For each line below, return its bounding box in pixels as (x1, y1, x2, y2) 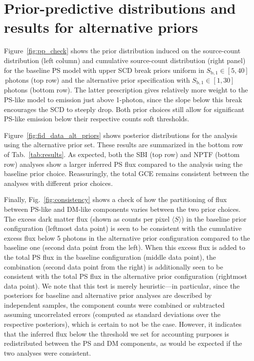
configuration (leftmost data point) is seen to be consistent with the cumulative (4, 223, 242, 233)
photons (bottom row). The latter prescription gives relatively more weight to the (4, 85, 248, 95)
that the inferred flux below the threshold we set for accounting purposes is (4, 328, 230, 338)
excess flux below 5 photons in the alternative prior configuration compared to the (4, 232, 250, 243)
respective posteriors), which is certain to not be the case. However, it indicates (4, 319, 242, 329)
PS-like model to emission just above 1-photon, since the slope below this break (4, 94, 242, 104)
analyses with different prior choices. (4, 178, 113, 188)
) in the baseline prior (181, 213, 247, 224)
